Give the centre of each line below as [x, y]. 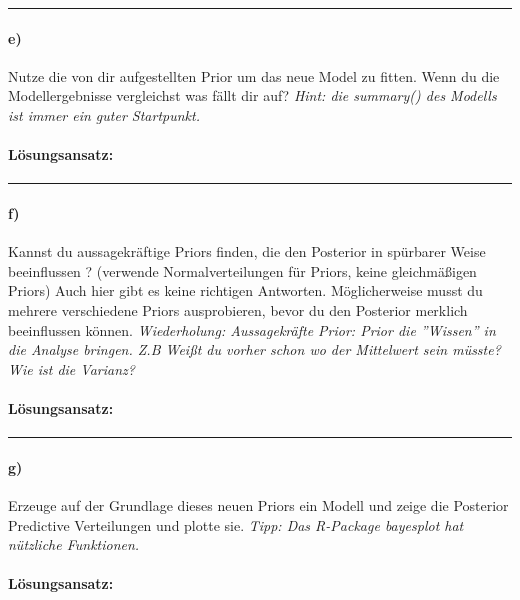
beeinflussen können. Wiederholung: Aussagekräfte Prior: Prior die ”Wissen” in [252, 329]
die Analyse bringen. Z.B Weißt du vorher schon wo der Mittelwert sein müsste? [254, 349]
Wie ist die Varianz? [71, 368]
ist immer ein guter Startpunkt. [104, 114]
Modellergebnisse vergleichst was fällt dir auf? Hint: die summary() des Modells [252, 95]
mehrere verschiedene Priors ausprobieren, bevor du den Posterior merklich [238, 309]
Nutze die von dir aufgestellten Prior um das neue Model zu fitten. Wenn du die [254, 75]
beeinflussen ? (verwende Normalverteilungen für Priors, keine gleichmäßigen [242, 270]
